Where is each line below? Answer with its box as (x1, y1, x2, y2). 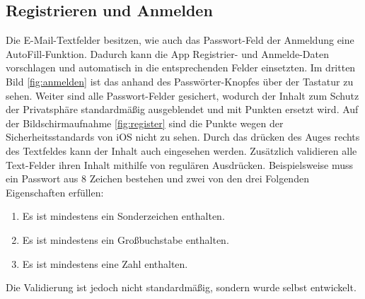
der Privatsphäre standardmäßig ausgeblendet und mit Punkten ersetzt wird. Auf (6, 102, 359, 117)
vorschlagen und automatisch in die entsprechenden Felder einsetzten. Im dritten (6, 60, 356, 75)
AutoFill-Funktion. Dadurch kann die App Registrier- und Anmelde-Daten (6, 46, 330, 61)
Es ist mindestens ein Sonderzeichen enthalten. (22, 209, 225, 223)
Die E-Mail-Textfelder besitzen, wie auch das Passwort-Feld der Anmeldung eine (6, 33, 354, 47)
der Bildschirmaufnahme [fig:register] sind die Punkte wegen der (6, 115, 284, 130)
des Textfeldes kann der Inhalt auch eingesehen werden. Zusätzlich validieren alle (6, 143, 357, 158)
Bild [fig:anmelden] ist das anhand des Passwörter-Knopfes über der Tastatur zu (6, 74, 354, 88)
